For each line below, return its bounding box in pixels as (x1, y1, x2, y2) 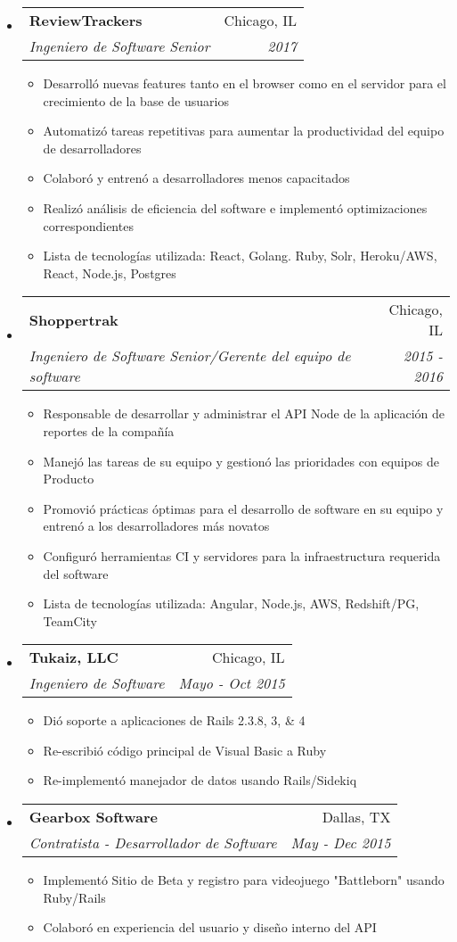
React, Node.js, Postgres (43, 263, 176, 282)
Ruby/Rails (43, 888, 106, 906)
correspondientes (43, 216, 134, 235)
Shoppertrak (29, 309, 118, 330)
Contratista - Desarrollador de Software (29, 832, 277, 854)
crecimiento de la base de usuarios (43, 91, 229, 110)
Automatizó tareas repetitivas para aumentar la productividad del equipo (43, 121, 445, 140)
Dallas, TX (322, 806, 391, 828)
